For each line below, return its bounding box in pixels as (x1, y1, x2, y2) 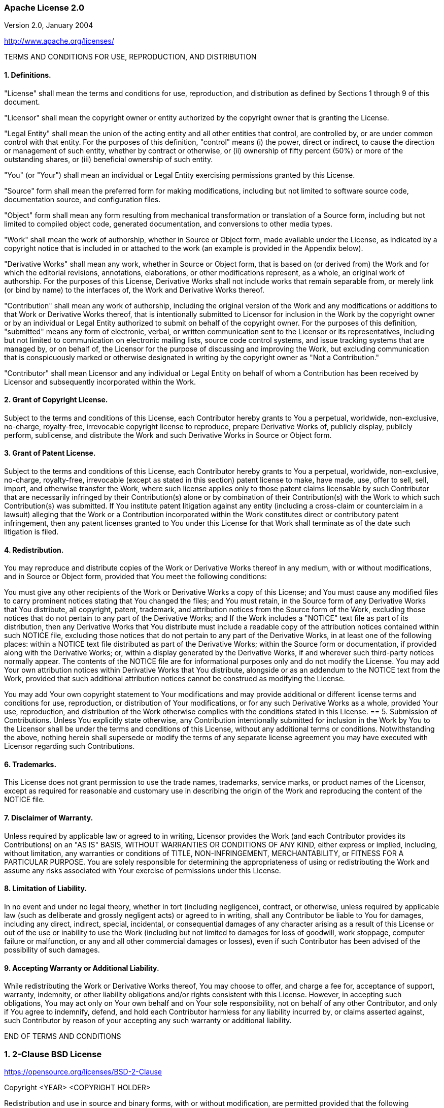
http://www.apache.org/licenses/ (4, 37, 114, 46)
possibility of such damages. (4, 945, 100, 954)
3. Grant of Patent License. (4, 449, 96, 458)
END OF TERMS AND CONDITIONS (4, 1032, 121, 1041)
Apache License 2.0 (4, 3, 84, 13)
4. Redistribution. (4, 545, 64, 554)
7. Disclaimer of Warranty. (4, 813, 93, 822)
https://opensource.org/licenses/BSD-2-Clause (4, 1067, 162, 1076)
